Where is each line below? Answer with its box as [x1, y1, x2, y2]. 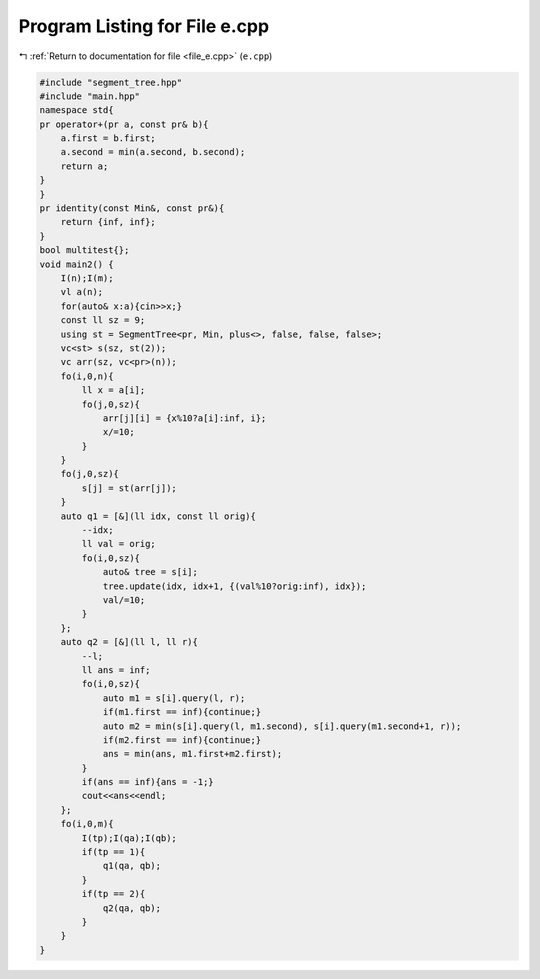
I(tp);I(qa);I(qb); [81, 832, 177, 844]
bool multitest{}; [39, 245, 130, 256]
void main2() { [39, 258, 114, 270]
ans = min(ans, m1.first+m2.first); [102, 748, 283, 760]
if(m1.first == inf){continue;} [102, 706, 262, 718]
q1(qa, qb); [102, 860, 162, 872]
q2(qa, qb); [102, 902, 162, 914]
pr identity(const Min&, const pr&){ [39, 203, 225, 214]
